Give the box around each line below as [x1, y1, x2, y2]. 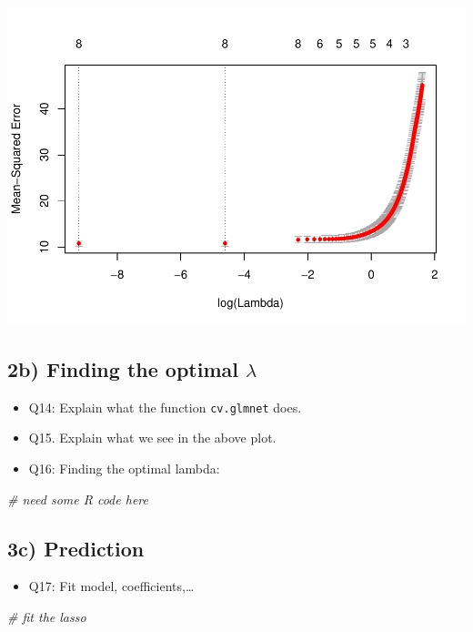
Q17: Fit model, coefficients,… [28, 576, 195, 596]
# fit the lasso [7, 607, 86, 626]
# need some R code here [7, 489, 148, 508]
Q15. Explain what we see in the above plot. [28, 428, 277, 447]
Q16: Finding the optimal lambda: [28, 458, 220, 477]
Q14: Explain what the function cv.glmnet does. [28, 397, 302, 416]
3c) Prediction [7, 534, 145, 562]
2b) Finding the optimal [7, 354, 238, 382]
